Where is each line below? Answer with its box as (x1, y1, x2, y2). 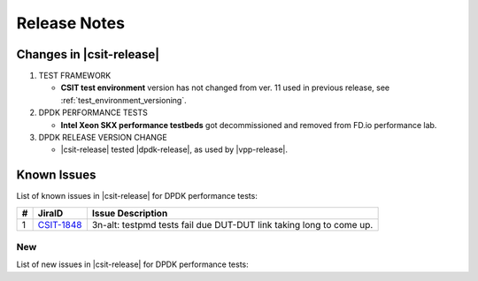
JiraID (37, 207, 64, 219)
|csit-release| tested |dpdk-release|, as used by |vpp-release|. (60, 144, 288, 155)
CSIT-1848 (37, 218, 82, 231)
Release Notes (16, 13, 126, 33)
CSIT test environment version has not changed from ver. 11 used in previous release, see (60, 82, 389, 93)
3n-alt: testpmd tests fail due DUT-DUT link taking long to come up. (91, 218, 374, 231)
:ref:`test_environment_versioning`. (60, 95, 187, 105)
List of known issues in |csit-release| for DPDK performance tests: (16, 191, 258, 201)
